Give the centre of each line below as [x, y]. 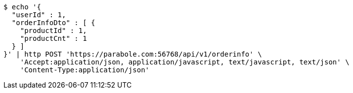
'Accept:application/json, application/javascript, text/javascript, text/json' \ [185, 62]
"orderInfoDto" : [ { [53, 23]
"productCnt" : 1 [53, 38]
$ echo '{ [22, 7]
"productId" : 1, [53, 31]
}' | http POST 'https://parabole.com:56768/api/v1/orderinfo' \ [133, 54]
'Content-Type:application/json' [85, 70]
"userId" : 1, [39, 15]
